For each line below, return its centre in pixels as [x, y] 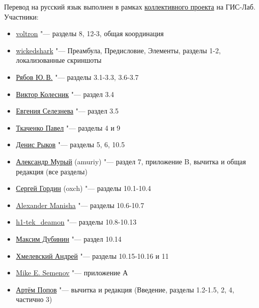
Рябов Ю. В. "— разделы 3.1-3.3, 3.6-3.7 [77, 77]
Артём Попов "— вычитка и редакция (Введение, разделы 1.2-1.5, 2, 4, [125, 289]
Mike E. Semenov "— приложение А [72, 273]
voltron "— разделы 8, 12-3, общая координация [90, 33]
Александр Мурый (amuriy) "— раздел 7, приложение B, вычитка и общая [131, 161]
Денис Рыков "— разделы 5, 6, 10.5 [70, 144]
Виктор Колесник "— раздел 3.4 [65, 94]
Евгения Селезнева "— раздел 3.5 [67, 111]
